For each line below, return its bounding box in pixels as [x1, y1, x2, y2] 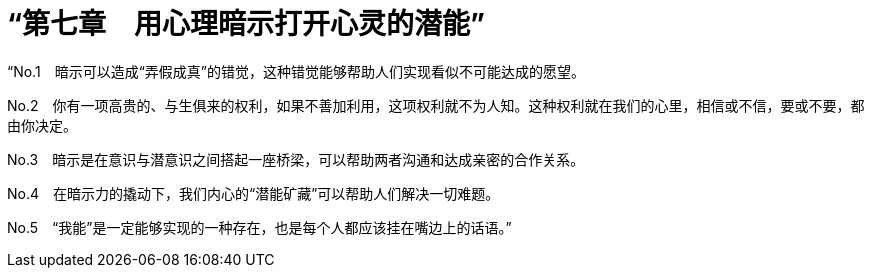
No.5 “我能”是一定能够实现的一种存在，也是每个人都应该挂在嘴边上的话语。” [7, 218, 512, 236]
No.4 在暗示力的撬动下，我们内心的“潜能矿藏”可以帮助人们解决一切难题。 [7, 184, 500, 202]
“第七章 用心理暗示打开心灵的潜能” [7, 7, 486, 41]
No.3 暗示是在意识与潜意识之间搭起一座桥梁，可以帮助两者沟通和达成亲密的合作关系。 [7, 150, 585, 168]
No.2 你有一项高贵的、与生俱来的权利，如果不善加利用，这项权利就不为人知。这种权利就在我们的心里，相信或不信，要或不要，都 [7, 96, 865, 114]
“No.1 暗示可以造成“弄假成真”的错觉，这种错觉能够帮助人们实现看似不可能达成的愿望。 [7, 62, 585, 80]
